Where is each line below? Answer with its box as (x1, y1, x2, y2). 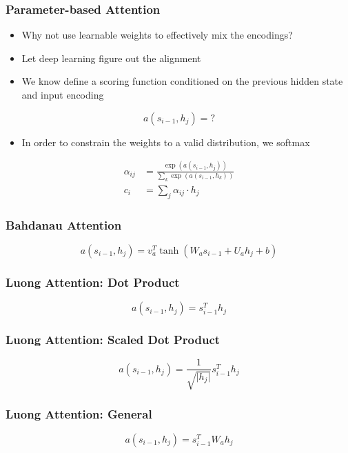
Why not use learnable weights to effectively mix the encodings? (21, 28, 293, 42)
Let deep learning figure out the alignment (21, 50, 201, 65)
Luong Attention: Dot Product (6, 273, 180, 290)
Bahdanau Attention (6, 216, 122, 233)
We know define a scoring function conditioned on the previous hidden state (21, 74, 343, 88)
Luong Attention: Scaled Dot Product (6, 330, 221, 348)
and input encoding (21, 88, 104, 101)
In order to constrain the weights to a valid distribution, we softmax (21, 134, 310, 149)
